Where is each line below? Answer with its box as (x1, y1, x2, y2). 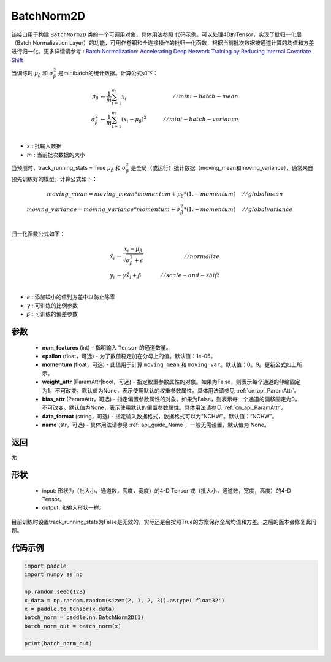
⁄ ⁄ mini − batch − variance (164, 116, 238, 123)
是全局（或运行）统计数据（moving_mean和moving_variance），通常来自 (131, 164, 314, 171)
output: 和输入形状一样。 (42, 504, 105, 512)
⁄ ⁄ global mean (243, 190, 283, 198)
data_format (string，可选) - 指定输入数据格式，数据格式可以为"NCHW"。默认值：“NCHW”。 (42, 412, 278, 420)
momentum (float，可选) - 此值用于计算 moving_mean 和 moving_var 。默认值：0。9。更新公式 (42, 361, 286, 368)
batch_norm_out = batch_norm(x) (24, 623, 122, 629)
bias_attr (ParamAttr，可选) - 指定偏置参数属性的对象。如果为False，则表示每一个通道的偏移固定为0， (42, 396, 300, 403)
